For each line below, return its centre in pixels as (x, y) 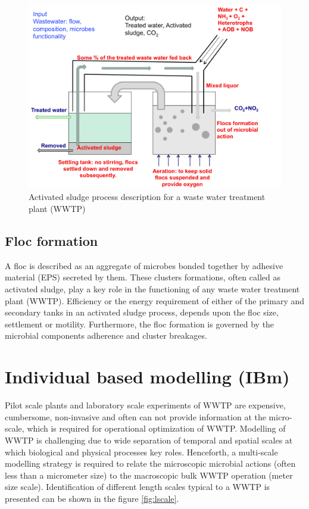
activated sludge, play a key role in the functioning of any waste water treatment (152, 289)
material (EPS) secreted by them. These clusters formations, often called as (143, 277)
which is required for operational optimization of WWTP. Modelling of (156, 428)
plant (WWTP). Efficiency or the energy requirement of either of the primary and (155, 300)
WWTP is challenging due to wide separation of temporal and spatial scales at (149, 440)
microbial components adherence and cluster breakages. (106, 335)
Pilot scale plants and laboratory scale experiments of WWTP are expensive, (145, 405)
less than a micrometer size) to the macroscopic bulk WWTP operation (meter (149, 475)
